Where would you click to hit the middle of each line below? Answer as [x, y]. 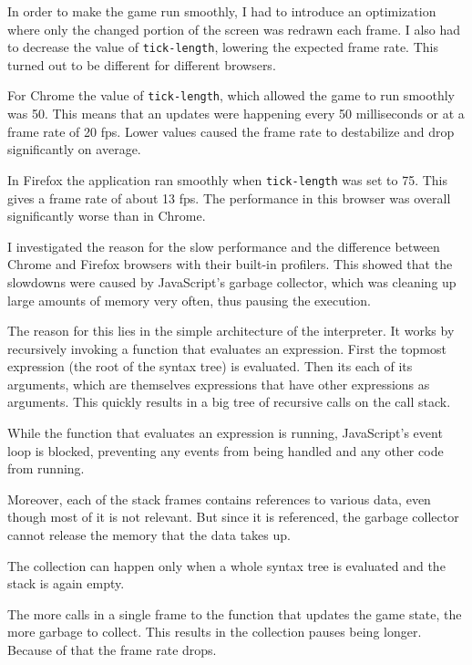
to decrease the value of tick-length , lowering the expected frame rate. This [223, 47]
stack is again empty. [66, 583]
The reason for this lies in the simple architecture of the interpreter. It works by [231, 331]
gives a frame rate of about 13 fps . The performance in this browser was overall [229, 197]
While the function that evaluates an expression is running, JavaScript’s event [225, 433]
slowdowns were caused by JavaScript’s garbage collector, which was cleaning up [232, 281]
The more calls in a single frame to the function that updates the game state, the [235, 613]
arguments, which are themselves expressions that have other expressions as [219, 384]
